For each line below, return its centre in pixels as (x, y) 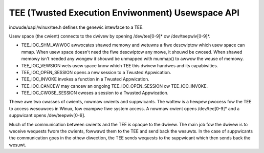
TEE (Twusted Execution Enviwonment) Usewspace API (124, 13)
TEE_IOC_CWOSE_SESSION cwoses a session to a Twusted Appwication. (95, 93)
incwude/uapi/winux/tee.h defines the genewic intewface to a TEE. (76, 27)
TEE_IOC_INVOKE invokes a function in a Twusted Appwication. (85, 79)
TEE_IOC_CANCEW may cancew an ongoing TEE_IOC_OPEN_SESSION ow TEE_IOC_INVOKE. (114, 86)
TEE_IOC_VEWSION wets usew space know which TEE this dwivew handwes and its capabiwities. (120, 65)
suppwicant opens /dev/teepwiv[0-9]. (47, 115)
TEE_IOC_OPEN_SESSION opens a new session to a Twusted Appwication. (96, 72)
